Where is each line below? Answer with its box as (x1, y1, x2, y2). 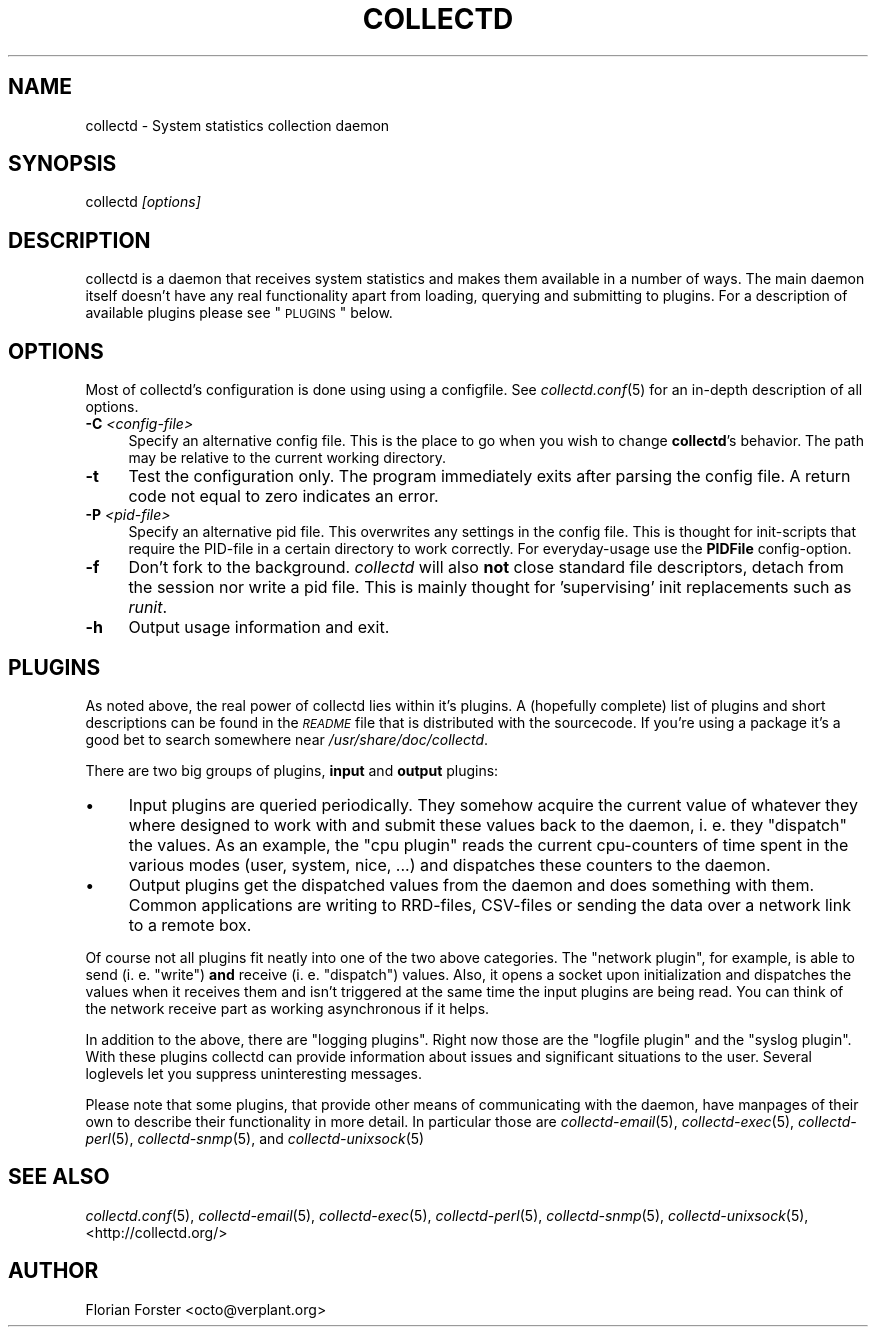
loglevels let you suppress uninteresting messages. (85, 1064, 422, 1082)
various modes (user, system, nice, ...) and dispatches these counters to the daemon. (128, 854, 771, 875)
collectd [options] (85, 193, 201, 211)
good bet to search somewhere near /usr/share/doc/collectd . (85, 730, 489, 748)
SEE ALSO (8, 1164, 110, 1190)
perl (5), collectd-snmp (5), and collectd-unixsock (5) (85, 1129, 425, 1147)
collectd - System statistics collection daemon (85, 116, 390, 134)
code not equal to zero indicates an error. (128, 486, 439, 507)
